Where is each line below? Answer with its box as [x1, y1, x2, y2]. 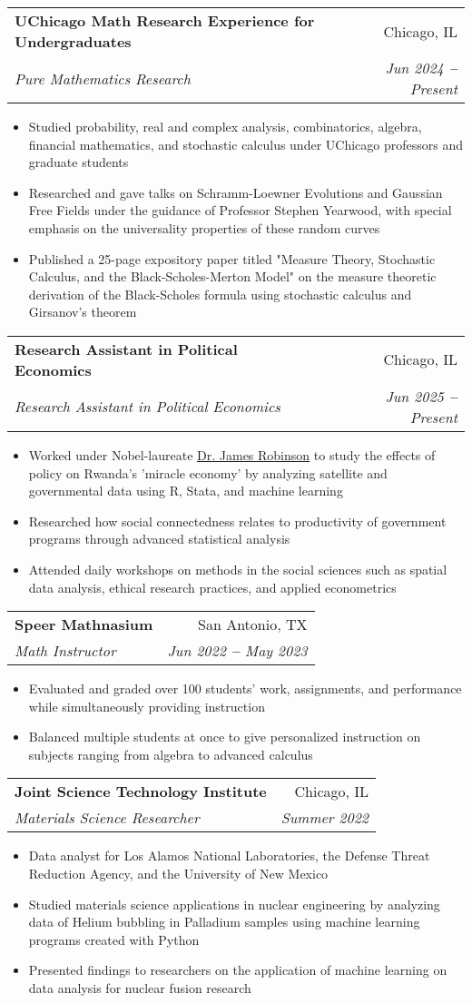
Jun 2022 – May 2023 [167, 640, 308, 662]
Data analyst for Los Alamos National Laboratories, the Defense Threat [28, 846, 430, 865]
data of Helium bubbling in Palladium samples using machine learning [28, 912, 420, 931]
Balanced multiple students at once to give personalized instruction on [28, 727, 421, 746]
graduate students [28, 152, 129, 172]
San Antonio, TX [198, 614, 308, 635]
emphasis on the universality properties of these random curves [28, 218, 380, 237]
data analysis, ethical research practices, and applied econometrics [28, 577, 397, 596]
